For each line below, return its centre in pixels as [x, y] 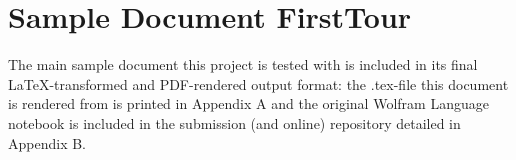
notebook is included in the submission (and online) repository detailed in [234, 122]
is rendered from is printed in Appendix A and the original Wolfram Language [248, 103]
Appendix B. [47, 142]
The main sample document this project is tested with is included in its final [243, 64]
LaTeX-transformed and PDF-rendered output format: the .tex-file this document [258, 83]
